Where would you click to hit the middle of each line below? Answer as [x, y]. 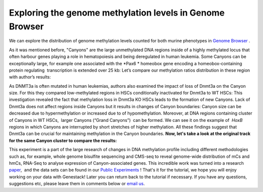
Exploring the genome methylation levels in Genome [117, 13]
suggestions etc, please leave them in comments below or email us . [77, 184]
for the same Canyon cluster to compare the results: [63, 140]
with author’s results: [30, 77]
